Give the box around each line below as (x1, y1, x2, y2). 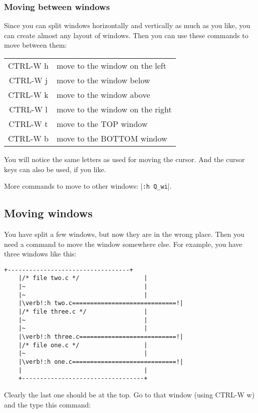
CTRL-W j (9, 74, 48, 86)
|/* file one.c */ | (18, 341, 148, 349)
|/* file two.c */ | (18, 274, 148, 282)
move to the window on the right (56, 103, 172, 115)
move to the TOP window (56, 118, 148, 129)
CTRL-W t (9, 118, 48, 129)
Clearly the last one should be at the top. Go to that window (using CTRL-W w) (4, 389, 255, 400)
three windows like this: (4, 248, 77, 259)
